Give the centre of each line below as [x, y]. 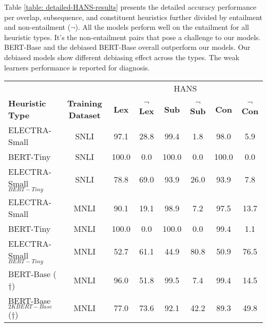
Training [84, 103]
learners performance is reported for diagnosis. [77, 67]
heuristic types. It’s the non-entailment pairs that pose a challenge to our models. [132, 37]
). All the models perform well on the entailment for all [162, 27]
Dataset [84, 115]
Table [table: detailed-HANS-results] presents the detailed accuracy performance [130, 7]
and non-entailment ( [37, 27]
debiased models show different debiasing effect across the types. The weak [122, 57]
